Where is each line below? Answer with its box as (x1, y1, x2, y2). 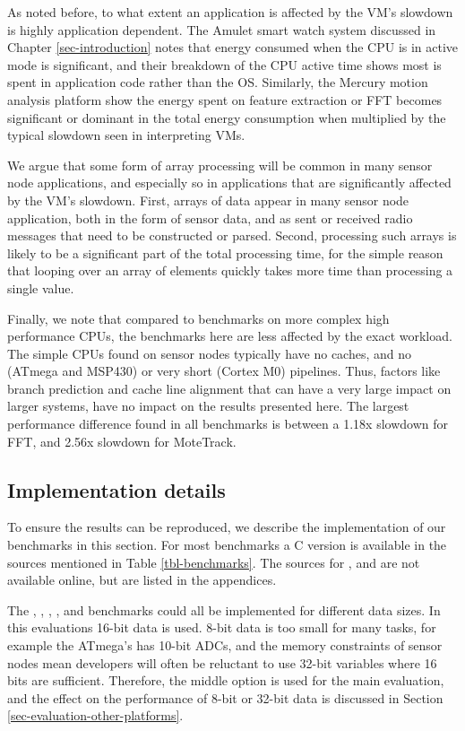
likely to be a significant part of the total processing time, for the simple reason (7, 243, 443, 262)
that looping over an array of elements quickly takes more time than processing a (7, 261, 453, 280)
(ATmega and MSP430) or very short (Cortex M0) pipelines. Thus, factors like (7, 361, 441, 380)
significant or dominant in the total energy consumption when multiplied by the (7, 108, 446, 126)
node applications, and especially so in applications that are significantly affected (7, 173, 452, 192)
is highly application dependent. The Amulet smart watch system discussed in (7, 20, 436, 39)
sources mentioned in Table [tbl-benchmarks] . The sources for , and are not (7, 553, 420, 571)
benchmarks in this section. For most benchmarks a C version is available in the (7, 535, 447, 554)
